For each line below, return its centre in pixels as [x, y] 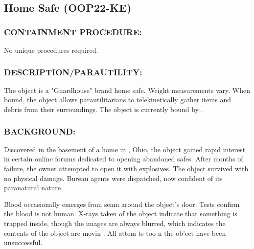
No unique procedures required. [51, 50]
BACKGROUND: [40, 131]
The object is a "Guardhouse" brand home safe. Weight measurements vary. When [127, 90]
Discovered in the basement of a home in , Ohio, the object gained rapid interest [125, 149]
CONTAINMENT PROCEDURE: [73, 32]
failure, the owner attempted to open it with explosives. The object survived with [126, 168]
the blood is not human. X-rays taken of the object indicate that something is [121, 214]
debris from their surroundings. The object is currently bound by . [104, 109]
